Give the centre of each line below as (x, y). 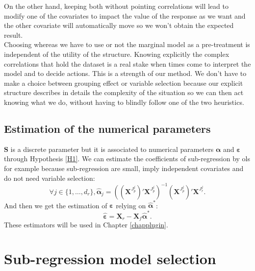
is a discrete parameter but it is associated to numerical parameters (112, 149)
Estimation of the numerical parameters (107, 128)
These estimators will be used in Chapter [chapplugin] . (86, 225)
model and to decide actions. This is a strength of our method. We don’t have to (125, 73)
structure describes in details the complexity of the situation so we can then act (124, 92)
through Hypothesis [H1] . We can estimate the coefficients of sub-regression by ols (127, 159)
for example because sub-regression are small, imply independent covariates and (124, 168)
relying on (131, 205)
